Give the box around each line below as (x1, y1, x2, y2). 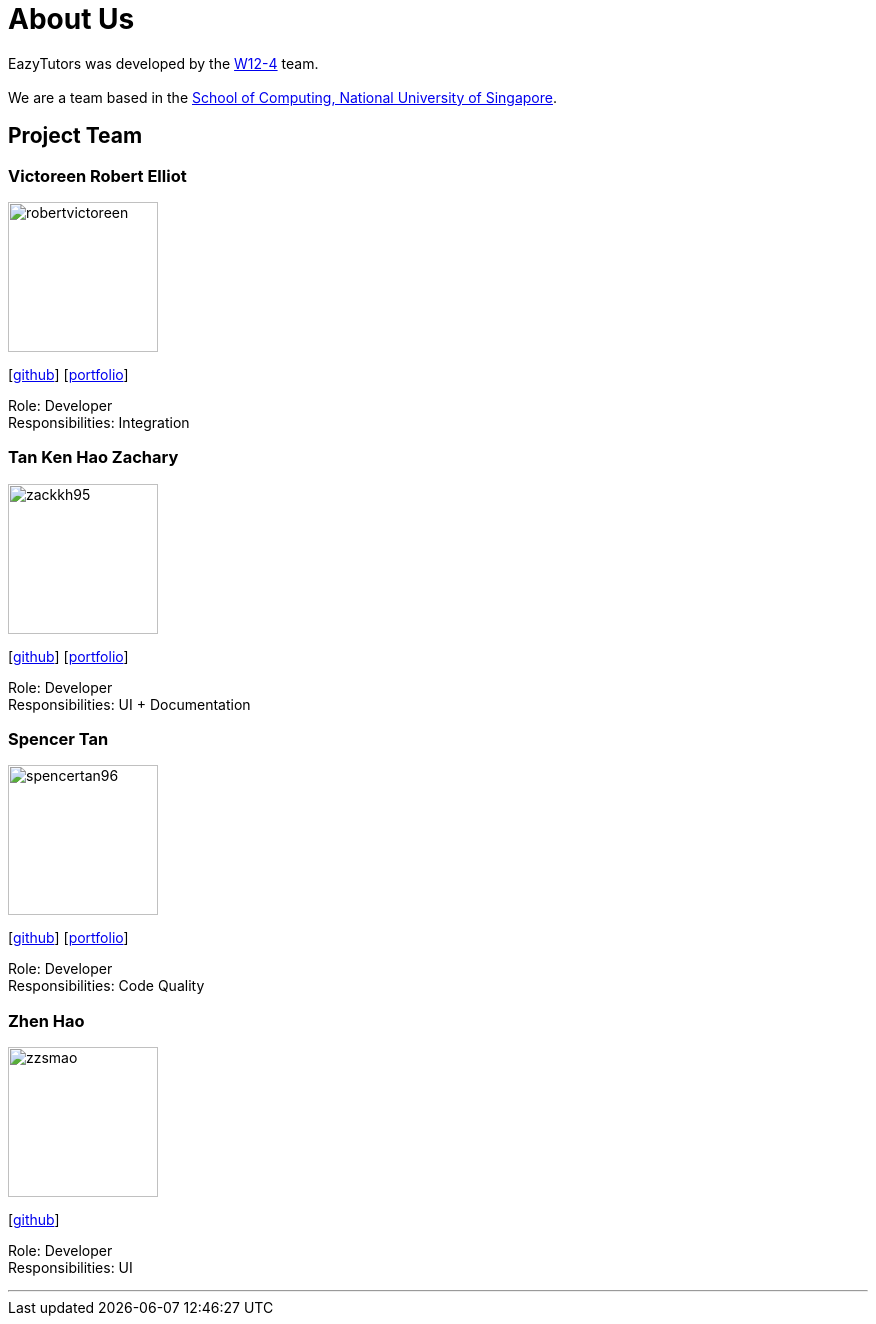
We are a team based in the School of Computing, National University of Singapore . (8, 88, 558, 106)
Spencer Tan (8, 729, 109, 750)
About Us (8, 2, 135, 36)
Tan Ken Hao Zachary (8, 447, 179, 468)
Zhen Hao (8, 1010, 85, 1031)
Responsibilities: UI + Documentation (8, 695, 251, 713)
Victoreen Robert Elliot (8, 165, 187, 186)
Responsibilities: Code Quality (8, 977, 205, 995)
